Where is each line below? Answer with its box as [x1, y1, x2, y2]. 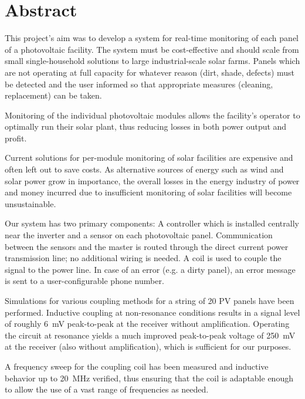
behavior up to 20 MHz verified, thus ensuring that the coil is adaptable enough [5, 371, 293, 384]
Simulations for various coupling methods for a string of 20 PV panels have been [5, 295, 294, 306]
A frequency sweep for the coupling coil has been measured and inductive [5, 360, 269, 372]
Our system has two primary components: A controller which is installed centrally [5, 217, 299, 229]
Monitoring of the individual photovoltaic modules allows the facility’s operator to [5, 109, 300, 121]
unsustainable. [5, 197, 56, 209]
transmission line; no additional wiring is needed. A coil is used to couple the [5, 252, 282, 264]
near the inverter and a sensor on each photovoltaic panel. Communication [5, 229, 273, 241]
